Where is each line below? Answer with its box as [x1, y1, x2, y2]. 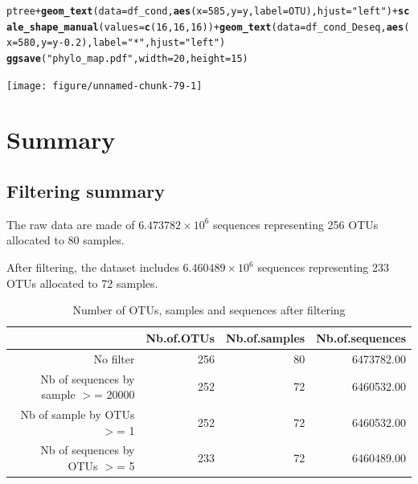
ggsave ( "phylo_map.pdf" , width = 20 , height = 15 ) [6, 52, 248, 64]
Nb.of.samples [225, 329, 305, 346]
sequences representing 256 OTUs [212, 215, 379, 232]
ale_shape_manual [6, 21, 99, 33]
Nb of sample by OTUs [20, 405, 135, 422]
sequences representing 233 [257, 259, 390, 276]
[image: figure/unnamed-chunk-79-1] [6, 80, 203, 92]
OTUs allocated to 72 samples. [6, 274, 158, 291]
